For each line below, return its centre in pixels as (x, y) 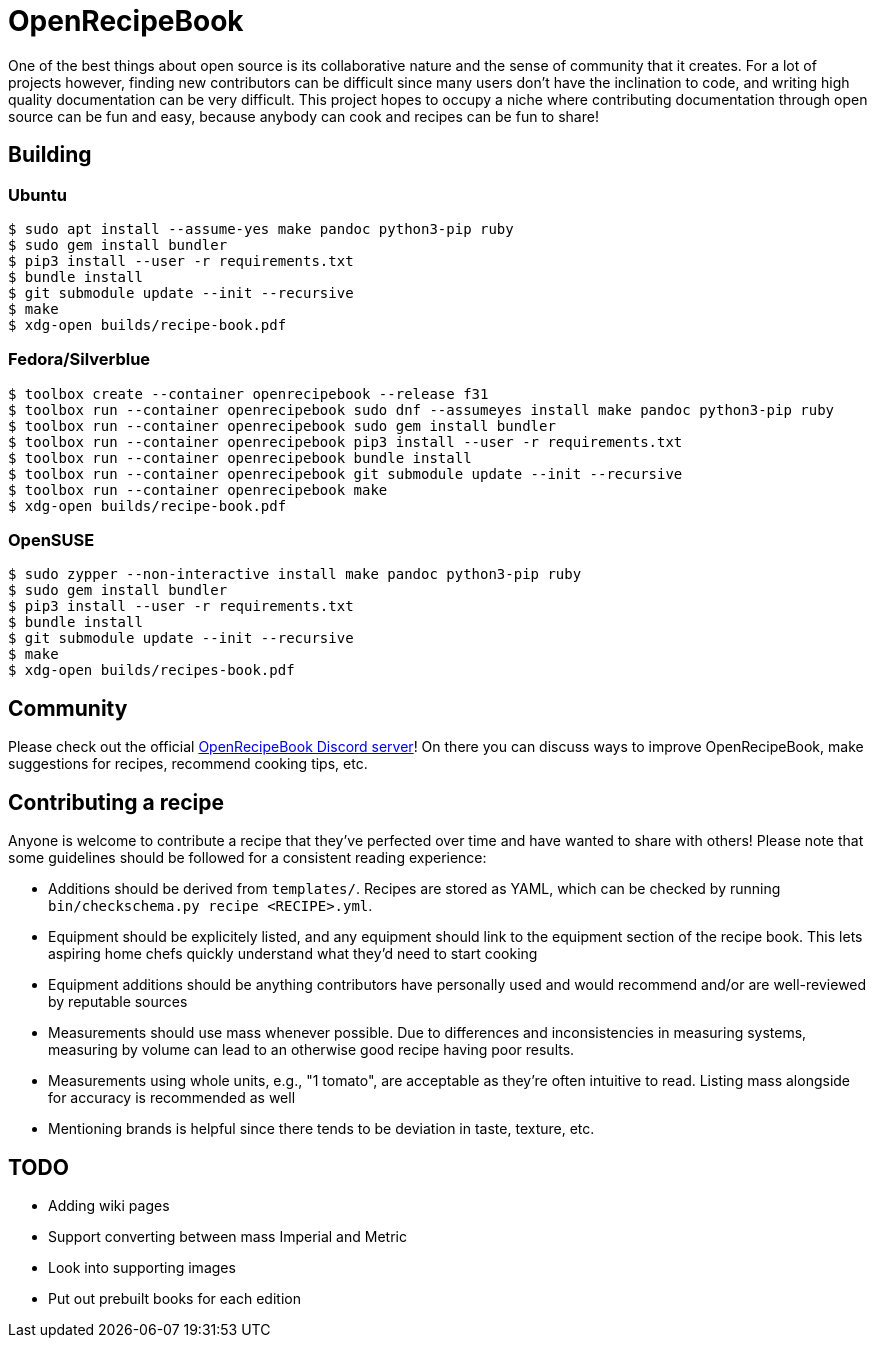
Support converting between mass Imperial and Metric (227, 1236)
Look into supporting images (142, 1267)
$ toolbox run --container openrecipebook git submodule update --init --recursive (345, 473)
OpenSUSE (51, 540)
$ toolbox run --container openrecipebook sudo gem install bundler (282, 425)
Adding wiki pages (109, 1205)
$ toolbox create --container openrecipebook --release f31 (248, 393)
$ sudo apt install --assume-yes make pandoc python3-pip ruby (261, 228)
